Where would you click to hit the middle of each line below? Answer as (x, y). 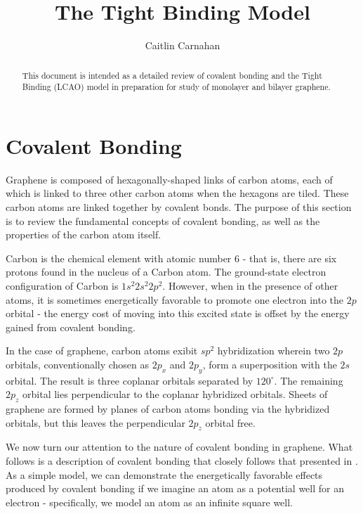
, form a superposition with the (270, 364)
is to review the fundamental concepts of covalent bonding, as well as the (163, 220)
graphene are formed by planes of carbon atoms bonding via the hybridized (168, 409)
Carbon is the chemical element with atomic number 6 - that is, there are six (171, 258)
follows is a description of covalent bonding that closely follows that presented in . (182, 461)
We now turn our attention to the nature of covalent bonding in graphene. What (179, 447)
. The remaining (309, 380)
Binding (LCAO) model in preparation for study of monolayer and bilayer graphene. (176, 87)
